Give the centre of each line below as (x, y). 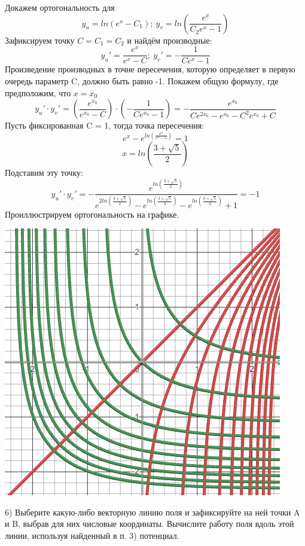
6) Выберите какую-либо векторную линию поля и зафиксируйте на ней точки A (152, 512)
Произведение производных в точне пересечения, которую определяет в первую (150, 69)
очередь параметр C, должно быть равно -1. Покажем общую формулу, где (142, 80)
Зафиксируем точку (40, 40)
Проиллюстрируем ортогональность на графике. (92, 214)
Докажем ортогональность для (60, 7)
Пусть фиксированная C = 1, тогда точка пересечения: (105, 125)
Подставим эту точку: (44, 173)
